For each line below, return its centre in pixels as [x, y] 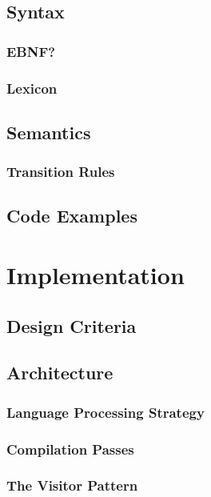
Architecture [60, 373]
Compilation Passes [70, 449]
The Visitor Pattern [72, 485]
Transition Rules [61, 172]
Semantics [49, 132]
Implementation [96, 275]
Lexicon [32, 88]
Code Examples [72, 216]
